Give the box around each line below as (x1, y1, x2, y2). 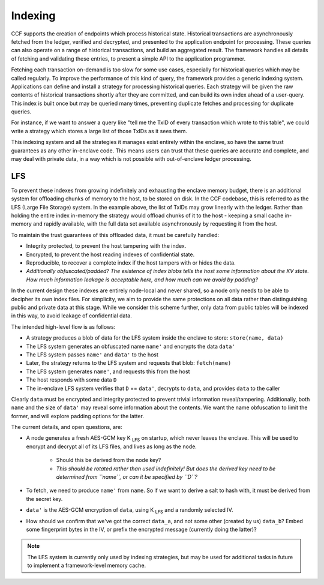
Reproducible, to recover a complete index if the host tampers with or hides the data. (26, 259, 236, 266)
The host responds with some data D (26, 376, 117, 383)
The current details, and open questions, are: (11, 424, 123, 431)
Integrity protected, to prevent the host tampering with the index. (26, 242, 187, 250)
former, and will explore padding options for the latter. (11, 412, 144, 419)
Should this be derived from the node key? (56, 457, 161, 464)
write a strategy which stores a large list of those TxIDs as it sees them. (11, 127, 187, 134)
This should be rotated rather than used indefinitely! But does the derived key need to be (56, 465, 276, 472)
